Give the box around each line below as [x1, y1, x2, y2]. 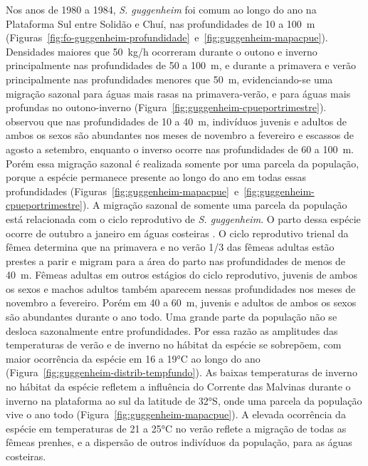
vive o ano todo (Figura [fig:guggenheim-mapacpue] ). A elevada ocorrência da [6, 407, 346, 422]
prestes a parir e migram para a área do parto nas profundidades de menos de [6, 253, 346, 268]
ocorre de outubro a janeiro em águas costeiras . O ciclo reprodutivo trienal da [6, 225, 349, 240]
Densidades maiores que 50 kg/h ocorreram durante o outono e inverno [6, 43, 317, 58]
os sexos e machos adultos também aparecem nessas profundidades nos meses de [6, 281, 356, 296]
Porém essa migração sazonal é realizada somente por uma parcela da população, [6, 155, 359, 170]
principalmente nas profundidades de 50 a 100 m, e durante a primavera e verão [6, 58, 356, 73]
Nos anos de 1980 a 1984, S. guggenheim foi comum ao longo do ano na [6, 2, 317, 16]
